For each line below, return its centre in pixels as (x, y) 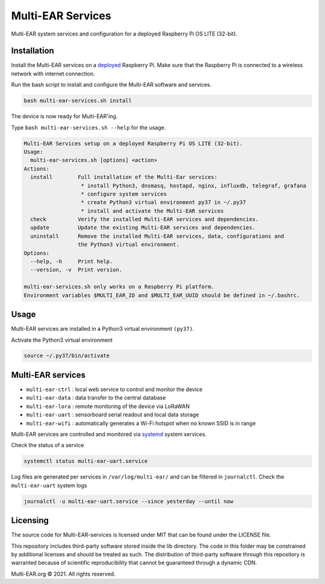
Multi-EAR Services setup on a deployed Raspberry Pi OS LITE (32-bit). (133, 143)
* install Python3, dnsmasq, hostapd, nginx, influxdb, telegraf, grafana (193, 186)
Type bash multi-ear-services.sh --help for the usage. (88, 127)
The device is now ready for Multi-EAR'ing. (64, 116)
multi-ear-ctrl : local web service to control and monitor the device (114, 389)
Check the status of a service (48, 445)
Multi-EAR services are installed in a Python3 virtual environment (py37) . (103, 329)
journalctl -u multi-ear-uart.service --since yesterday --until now (128, 501)
